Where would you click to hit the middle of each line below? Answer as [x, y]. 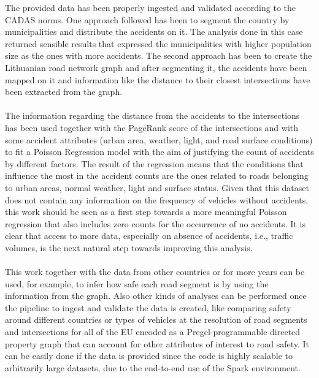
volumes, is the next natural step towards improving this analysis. [129, 247]
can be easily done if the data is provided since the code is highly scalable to [149, 356]
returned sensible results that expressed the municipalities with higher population [158, 43]
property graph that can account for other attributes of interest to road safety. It [157, 343]
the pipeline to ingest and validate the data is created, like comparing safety [148, 307]
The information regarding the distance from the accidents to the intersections [152, 115]
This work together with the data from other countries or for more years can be [155, 272]
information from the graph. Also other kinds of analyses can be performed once [156, 296]
